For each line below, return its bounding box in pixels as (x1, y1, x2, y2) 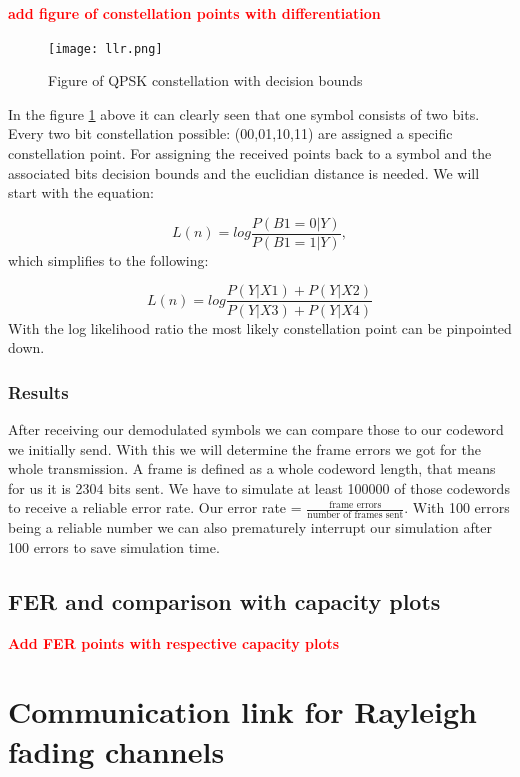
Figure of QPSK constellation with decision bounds (48, 70, 363, 91)
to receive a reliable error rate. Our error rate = (8, 497, 302, 518)
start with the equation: (8, 182, 154, 203)
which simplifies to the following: (8, 249, 209, 270)
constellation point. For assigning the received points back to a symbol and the (8, 143, 492, 164)
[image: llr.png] (48, 41, 163, 56)
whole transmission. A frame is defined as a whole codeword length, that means (8, 458, 496, 479)
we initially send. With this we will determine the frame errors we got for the (8, 438, 481, 459)
